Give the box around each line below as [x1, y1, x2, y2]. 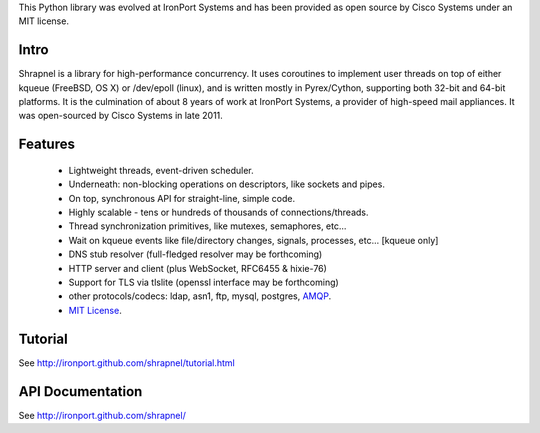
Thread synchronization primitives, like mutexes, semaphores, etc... [68, 220, 347, 232]
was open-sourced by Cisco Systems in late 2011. [18, 110, 224, 122]
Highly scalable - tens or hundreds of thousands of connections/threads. [68, 206, 369, 219]
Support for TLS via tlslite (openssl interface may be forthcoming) [68, 276, 339, 288]
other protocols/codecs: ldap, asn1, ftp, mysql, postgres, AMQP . [68, 290, 332, 302]
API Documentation [18, 383, 143, 400]
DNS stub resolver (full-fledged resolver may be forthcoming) [68, 248, 323, 260]
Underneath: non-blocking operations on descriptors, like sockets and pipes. [68, 178, 385, 190]
